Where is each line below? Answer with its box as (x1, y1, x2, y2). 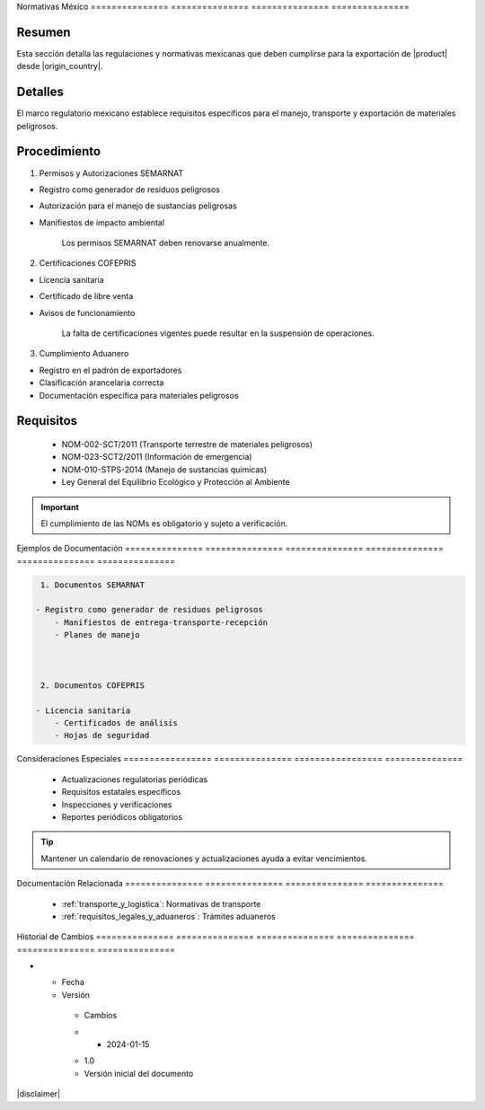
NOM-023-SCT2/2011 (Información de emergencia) (61, 452, 252, 462)
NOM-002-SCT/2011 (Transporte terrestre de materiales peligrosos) (61, 438, 313, 449)
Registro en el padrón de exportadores (39, 365, 182, 375)
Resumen (16, 24, 71, 40)
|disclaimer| (16, 1088, 61, 1099)
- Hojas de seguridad (54, 730, 150, 741)
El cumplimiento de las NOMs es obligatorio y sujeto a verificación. (40, 517, 288, 529)
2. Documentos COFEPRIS (40, 680, 145, 691)
